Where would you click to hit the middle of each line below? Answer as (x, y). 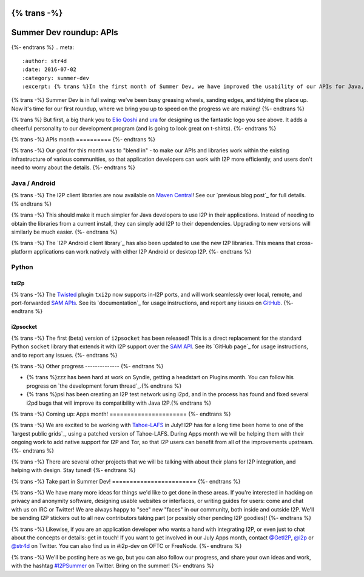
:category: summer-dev (56, 78)
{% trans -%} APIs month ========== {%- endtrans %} (83, 140)
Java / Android (33, 183)
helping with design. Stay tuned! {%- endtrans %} (73, 470)
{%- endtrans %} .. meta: (43, 47)
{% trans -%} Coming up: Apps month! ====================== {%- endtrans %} (121, 414)
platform (22, 251)
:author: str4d (45, 61)
